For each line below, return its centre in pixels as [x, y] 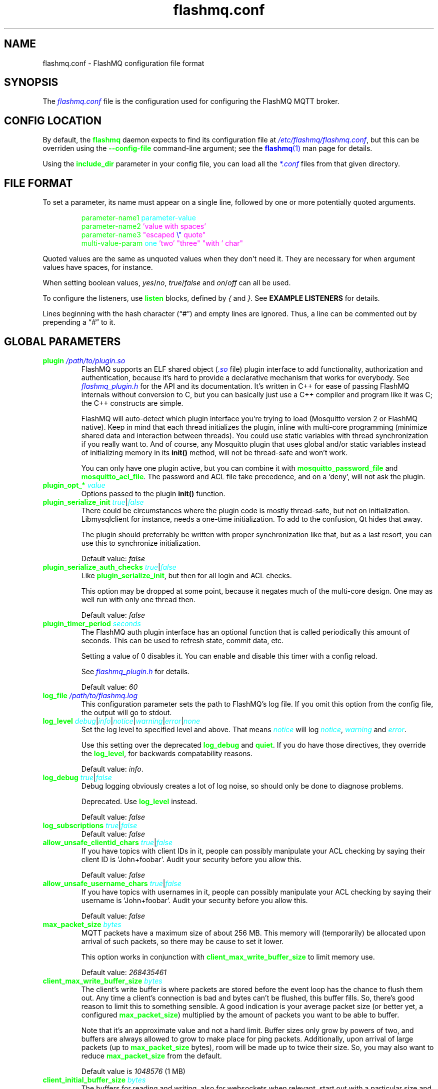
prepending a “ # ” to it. [79, 322]
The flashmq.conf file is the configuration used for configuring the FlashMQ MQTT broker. [191, 101]
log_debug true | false [77, 777]
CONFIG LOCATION [53, 120]
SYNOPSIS [31, 82]
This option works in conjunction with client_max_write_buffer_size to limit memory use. [228, 957]
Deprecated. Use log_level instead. [139, 801]
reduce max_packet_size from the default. [151, 1056]
